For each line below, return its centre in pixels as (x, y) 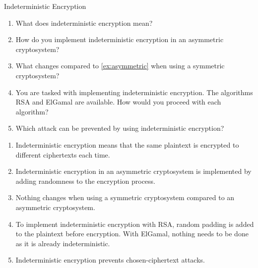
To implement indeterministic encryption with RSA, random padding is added (135, 224)
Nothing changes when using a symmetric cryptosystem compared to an (125, 197)
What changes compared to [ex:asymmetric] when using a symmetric (120, 66)
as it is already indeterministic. (63, 243)
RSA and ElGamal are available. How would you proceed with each (118, 102)
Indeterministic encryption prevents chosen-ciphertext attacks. (110, 260)
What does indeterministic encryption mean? (84, 23)
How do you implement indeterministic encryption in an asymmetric (120, 39)
